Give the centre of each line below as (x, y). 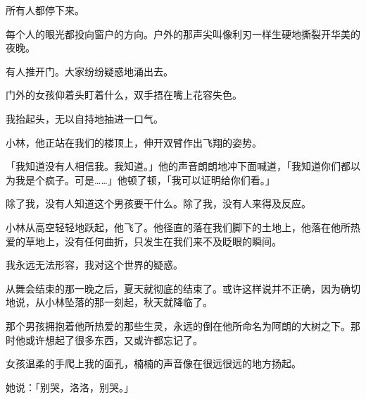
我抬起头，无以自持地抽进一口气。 (84, 118)
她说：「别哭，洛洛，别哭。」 (70, 387)
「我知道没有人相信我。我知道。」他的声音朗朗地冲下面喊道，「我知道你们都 (178, 166)
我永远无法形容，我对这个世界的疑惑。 (94, 265)
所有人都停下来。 (45, 10)
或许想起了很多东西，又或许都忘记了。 (114, 339)
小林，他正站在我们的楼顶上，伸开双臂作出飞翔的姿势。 (134, 142)
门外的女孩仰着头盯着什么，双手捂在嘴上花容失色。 (124, 95)
